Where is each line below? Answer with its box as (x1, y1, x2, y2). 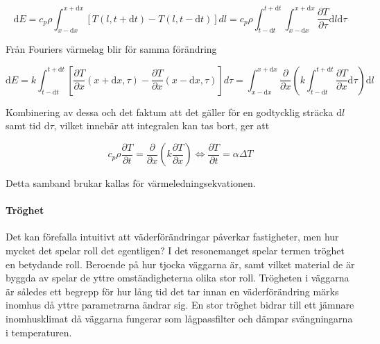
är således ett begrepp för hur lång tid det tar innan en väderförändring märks (6, 284, 339, 298)
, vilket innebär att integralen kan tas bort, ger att (53, 118, 270, 133)
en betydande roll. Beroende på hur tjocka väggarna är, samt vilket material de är (6, 256, 355, 271)
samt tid (6, 118, 42, 133)
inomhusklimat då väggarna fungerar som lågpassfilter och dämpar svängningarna (6, 311, 353, 326)
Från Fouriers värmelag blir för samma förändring (6, 42, 217, 56)
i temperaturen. (6, 325, 72, 339)
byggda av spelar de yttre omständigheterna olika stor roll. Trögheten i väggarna (6, 270, 349, 285)
